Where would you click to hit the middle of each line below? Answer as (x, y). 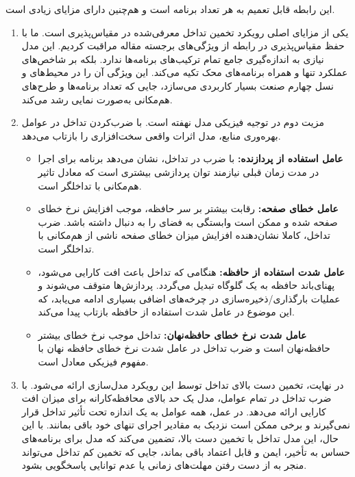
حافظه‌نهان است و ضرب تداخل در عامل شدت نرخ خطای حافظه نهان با (184, 348)
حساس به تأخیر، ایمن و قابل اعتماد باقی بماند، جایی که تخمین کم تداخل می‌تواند (186, 451)
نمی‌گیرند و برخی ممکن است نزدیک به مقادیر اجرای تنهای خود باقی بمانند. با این (186, 425)
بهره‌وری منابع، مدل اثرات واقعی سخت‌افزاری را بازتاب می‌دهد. (151, 135)
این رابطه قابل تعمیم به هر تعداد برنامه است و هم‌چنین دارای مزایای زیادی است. (170, 9)
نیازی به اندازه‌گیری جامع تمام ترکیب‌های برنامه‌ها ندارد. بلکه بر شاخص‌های (173, 59)
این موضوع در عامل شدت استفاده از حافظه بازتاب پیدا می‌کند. (166, 312)
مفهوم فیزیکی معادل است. (93, 362)
